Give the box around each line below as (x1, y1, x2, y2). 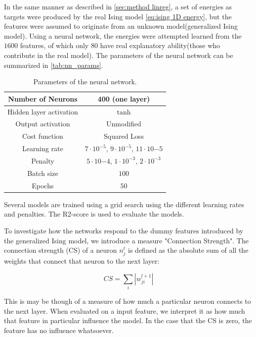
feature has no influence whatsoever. (4, 325, 114, 335)
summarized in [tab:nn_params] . (4, 59, 103, 70)
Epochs (32, 180, 54, 190)
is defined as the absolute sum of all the (128, 245, 249, 255)
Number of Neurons (8, 93, 78, 104)
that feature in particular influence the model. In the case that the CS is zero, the (4, 315, 252, 326)
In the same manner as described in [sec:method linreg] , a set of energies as (4, 1, 232, 11)
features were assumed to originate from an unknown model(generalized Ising (4, 21, 238, 31)
